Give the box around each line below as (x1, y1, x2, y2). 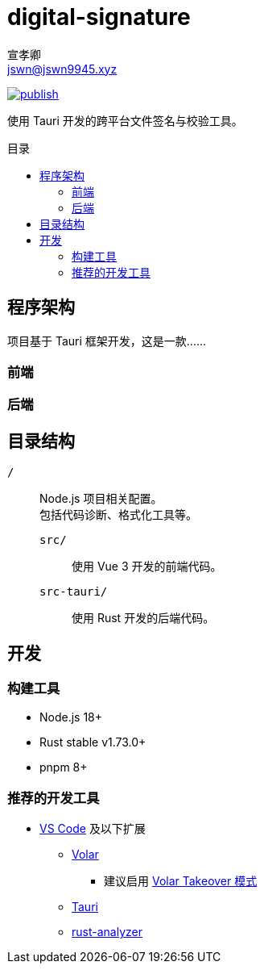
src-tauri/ (39, 585, 108, 599)
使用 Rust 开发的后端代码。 (72, 611, 215, 625)
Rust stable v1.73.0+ (39, 735, 146, 750)
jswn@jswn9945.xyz (7, 61, 118, 76)
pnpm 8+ (39, 760, 88, 775)
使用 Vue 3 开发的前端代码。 (72, 559, 222, 574)
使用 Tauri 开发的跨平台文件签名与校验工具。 (7, 113, 243, 128)
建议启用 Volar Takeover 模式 (104, 874, 258, 888)
